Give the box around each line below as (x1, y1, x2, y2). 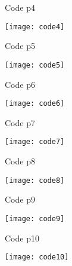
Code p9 (5, 193, 35, 206)
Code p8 (5, 155, 35, 167)
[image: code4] (5, 22, 65, 31)
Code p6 (5, 78, 35, 90)
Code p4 (5, 1, 35, 13)
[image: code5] (5, 60, 65, 69)
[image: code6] (5, 99, 65, 108)
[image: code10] (5, 253, 69, 262)
